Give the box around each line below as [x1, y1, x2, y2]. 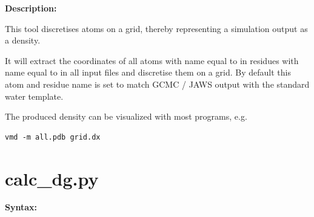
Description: [5, 2, 57, 14]
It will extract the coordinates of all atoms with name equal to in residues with [5, 54, 299, 66]
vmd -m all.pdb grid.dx [5, 132, 101, 141]
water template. [5, 89, 64, 102]
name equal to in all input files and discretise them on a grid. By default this [5, 66, 291, 79]
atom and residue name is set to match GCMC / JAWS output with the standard [5, 77, 310, 90]
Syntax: [5, 201, 37, 213]
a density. [5, 34, 41, 47]
